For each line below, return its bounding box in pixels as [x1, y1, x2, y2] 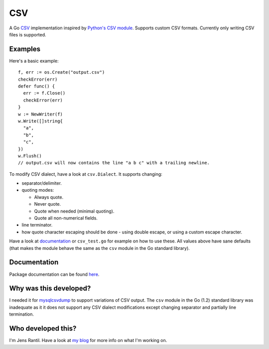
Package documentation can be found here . [9, 271, 100, 277]
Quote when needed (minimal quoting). [34, 208, 115, 214]
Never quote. [34, 201, 61, 207]
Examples [9, 45, 41, 53]
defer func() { [18, 84, 55, 89]
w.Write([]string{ [18, 118, 63, 124]
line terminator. [21, 222, 53, 228]
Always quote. [34, 194, 64, 200]
